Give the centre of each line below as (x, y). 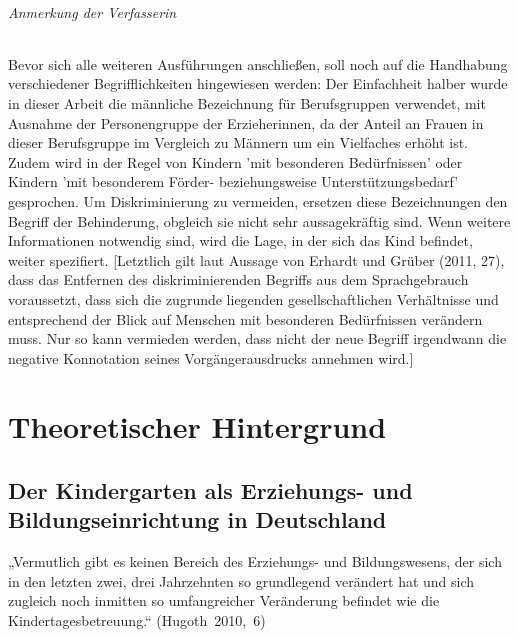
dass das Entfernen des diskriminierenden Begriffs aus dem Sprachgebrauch (238, 279)
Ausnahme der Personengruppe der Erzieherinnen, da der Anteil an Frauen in (246, 122)
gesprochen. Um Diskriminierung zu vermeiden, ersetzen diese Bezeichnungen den (258, 200)
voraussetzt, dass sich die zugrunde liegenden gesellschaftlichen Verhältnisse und (253, 298)
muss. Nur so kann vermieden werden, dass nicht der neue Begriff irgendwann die (257, 338)
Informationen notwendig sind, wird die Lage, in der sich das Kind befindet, (240, 240)
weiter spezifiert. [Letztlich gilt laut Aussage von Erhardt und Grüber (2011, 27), (256, 259)
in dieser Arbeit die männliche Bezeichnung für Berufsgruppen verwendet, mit (247, 102)
